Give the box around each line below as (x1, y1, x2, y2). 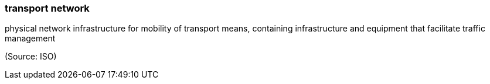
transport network (5, 2, 90, 14)
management (5, 33, 56, 44)
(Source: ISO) (5, 51, 57, 62)
